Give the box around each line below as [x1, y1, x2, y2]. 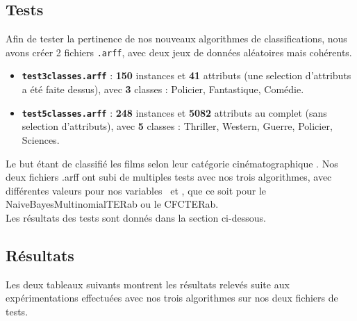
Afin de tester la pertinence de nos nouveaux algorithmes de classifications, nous [6, 31, 347, 46]
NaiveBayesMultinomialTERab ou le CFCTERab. [6, 197, 219, 211]
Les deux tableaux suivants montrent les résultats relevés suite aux [6, 277, 290, 291]
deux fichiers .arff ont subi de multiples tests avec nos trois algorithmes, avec [6, 170, 332, 184]
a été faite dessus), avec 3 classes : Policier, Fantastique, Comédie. [22, 82, 304, 97]
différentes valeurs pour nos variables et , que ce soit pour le [6, 183, 267, 197]
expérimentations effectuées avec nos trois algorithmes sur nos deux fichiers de [6, 290, 338, 305]
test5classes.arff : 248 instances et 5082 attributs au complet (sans [22, 105, 327, 120]
